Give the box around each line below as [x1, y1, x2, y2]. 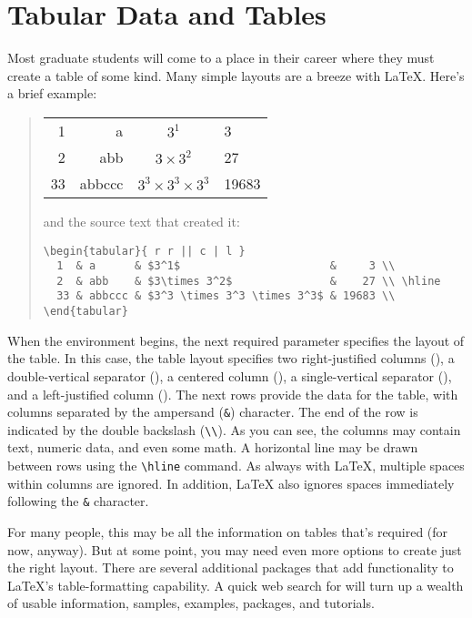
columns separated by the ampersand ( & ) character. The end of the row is [7, 402, 418, 421]
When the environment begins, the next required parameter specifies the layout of [7, 330, 465, 350]
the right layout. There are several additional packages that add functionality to [7, 558, 454, 577]
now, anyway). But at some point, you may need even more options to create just [7, 540, 462, 559]
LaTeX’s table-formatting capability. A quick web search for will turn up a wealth [7, 575, 464, 594]
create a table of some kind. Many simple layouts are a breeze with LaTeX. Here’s [7, 66, 465, 85]
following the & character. [7, 491, 149, 511]
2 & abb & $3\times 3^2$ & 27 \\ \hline [56, 274, 441, 288]
